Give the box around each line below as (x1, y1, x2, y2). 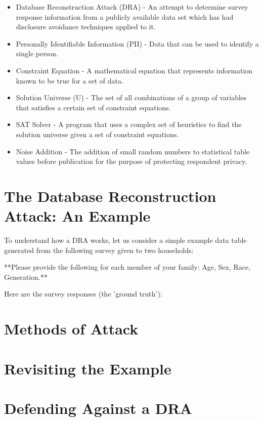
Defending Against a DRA (4, 397, 192, 418)
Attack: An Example (4, 205, 151, 226)
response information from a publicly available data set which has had (16, 11, 234, 22)
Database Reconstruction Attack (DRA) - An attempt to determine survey (16, 2, 248, 12)
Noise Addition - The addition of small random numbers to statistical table (16, 146, 250, 156)
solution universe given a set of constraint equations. (16, 129, 179, 139)
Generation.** (4, 271, 48, 282)
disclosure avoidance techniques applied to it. (16, 21, 156, 32)
